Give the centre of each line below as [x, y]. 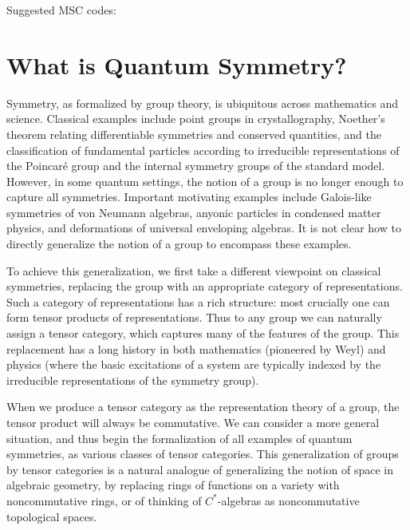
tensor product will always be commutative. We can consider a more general [193, 422]
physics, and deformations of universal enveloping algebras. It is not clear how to [204, 228]
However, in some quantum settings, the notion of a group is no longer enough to [205, 181]
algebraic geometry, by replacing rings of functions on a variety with [173, 485]
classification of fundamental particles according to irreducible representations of [203, 150]
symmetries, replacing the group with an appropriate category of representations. [205, 286]
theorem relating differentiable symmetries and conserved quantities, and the [194, 134]
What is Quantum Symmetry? [177, 64]
